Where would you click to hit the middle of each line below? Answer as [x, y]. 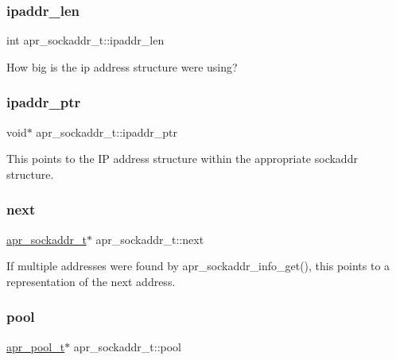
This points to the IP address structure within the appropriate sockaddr [182, 159]
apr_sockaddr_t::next [150, 239]
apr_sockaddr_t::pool [127, 346]
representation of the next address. [91, 281]
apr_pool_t [36, 346]
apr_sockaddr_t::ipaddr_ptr [107, 132]
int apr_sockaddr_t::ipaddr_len [85, 40]
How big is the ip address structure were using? [122, 66]
